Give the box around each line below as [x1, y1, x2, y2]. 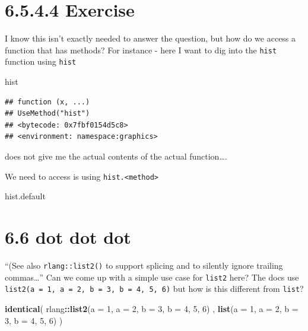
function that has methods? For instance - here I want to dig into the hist [5, 43, 277, 56]
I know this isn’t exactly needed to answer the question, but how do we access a [5, 32, 296, 44]
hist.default [5, 190, 46, 202]
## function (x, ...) [5, 97, 90, 106]
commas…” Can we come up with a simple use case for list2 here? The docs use [5, 270, 299, 283]
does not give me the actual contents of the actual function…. [5, 150, 227, 162]
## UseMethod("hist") [5, 109, 90, 118]
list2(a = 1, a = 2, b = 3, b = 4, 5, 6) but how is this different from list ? [5, 282, 304, 295]
